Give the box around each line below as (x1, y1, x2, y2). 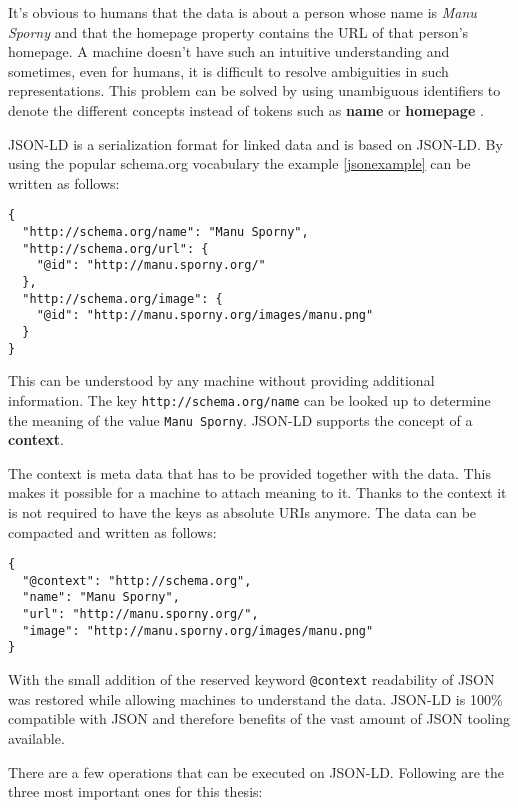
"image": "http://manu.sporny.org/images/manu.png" (22, 623, 374, 638)
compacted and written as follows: (8, 521, 217, 542)
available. (8, 727, 65, 748)
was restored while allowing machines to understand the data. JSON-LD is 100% (8, 688, 503, 709)
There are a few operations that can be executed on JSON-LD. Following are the (8, 761, 505, 782)
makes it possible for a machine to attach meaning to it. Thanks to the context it (8, 482, 507, 503)
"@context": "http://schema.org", (22, 573, 252, 588)
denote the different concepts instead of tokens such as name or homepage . (8, 99, 484, 120)
